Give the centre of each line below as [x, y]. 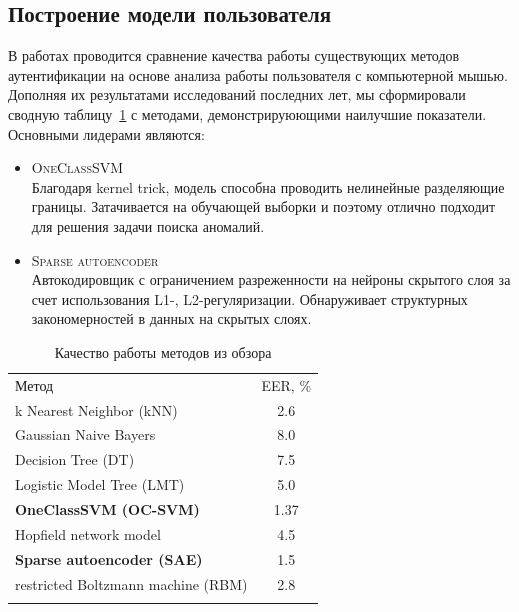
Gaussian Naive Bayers [85, 434]
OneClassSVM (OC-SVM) [107, 508]
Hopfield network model [88, 533]
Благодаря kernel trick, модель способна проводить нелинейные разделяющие [268, 186]
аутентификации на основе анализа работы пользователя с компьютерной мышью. [258, 74]
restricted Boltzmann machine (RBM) [131, 583]
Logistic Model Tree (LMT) [100, 484]
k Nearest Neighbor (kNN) [96, 409]
